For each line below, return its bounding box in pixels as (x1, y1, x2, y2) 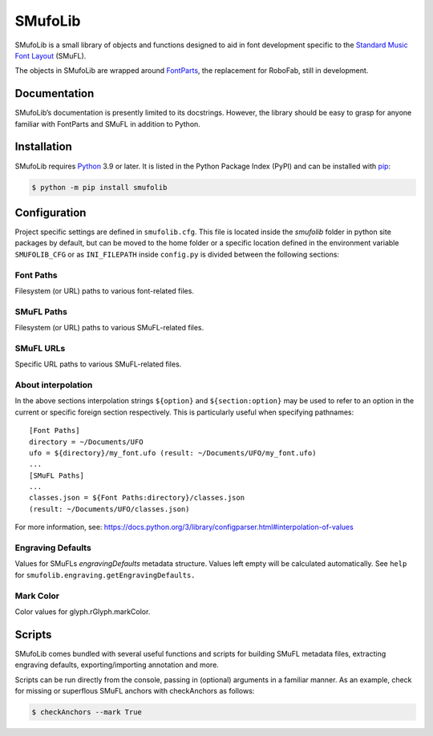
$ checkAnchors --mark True (31, 708, 142, 717)
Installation (14, 140, 72, 154)
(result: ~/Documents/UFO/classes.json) (29, 504, 190, 513)
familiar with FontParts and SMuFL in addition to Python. (14, 119, 200, 128)
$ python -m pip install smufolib (31, 183, 168, 192)
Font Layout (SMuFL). (14, 51, 87, 60)
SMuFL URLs (14, 342, 66, 354)
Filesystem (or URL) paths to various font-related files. (14, 285, 194, 296)
